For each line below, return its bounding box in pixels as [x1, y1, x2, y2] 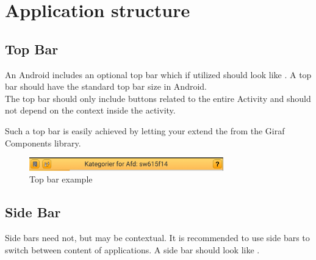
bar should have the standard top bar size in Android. [5, 80, 207, 93]
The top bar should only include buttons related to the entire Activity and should [5, 92, 311, 104]
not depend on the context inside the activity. [5, 104, 176, 117]
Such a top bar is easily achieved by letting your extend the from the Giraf [5, 124, 285, 137]
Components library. [5, 136, 81, 149]
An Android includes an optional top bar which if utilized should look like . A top [5, 68, 312, 81]
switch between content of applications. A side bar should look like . [5, 243, 260, 256]
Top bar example [29, 173, 93, 186]
